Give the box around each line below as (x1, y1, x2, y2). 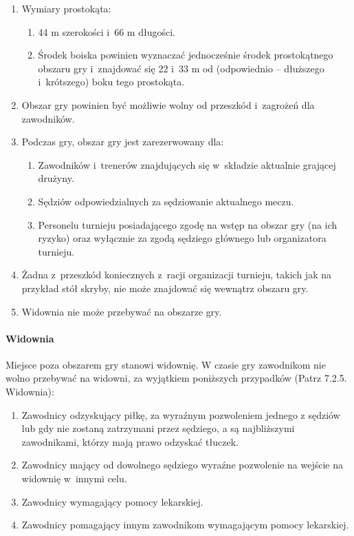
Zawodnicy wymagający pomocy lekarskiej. (21, 494, 203, 508)
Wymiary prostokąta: (21, 1, 111, 15)
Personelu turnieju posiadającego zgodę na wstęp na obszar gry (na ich (38, 217, 338, 231)
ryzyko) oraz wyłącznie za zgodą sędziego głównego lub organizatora (38, 231, 327, 245)
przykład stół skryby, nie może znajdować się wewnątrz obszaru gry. (21, 280, 309, 295)
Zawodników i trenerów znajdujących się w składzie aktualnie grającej (38, 157, 336, 172)
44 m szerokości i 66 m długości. (38, 24, 175, 39)
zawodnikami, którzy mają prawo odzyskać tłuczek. (21, 434, 239, 449)
